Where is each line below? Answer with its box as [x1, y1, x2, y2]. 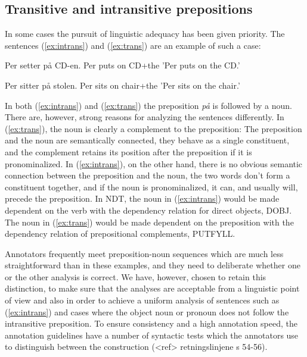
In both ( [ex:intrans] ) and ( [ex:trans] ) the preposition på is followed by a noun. [5, 99, 292, 111]
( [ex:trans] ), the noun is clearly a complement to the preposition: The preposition [5, 122, 302, 134]
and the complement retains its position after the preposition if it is [5, 145, 252, 158]
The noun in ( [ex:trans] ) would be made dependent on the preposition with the [5, 215, 294, 228]
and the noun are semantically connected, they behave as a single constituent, [5, 134, 290, 146]
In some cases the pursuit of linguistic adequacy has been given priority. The [5, 27, 285, 40]
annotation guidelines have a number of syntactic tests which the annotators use [5, 328, 299, 341]
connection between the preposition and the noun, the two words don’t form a [5, 169, 290, 181]
